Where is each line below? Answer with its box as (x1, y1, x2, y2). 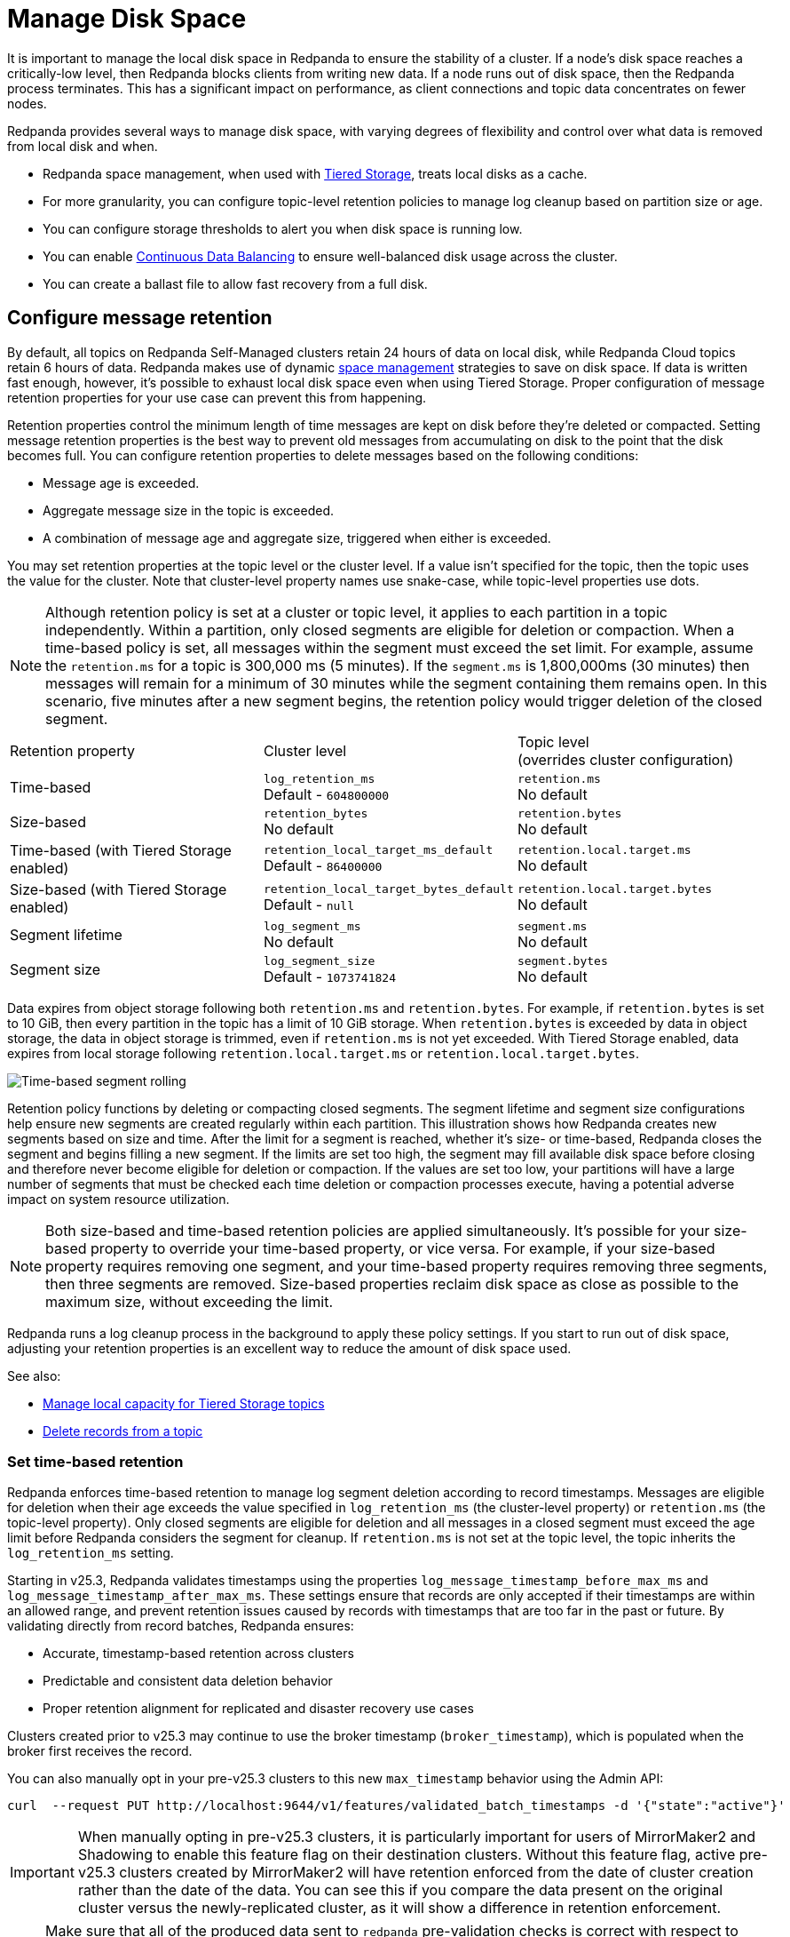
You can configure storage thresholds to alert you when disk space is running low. (43, 220, 523, 236)
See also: (7, 1367, 61, 1383)
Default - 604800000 (263, 785, 390, 803)
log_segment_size (263, 953, 375, 968)
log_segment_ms (263, 919, 361, 933)
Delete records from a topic (43, 1423, 203, 1439)
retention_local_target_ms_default (263, 843, 494, 857)
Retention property (10, 741, 135, 760)
